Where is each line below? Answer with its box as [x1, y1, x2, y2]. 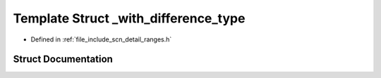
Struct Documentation [13, 53, 113, 65]
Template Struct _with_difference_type [13, 11, 246, 26]
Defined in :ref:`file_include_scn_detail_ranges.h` [30, 35, 172, 44]
